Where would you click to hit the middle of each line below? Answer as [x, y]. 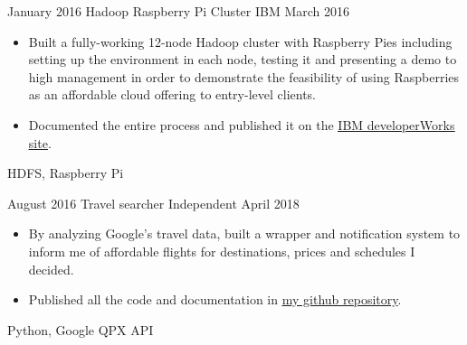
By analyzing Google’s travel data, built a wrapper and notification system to [244, 233]
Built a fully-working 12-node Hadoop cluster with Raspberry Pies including [240, 41]
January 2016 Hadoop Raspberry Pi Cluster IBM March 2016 [179, 11]
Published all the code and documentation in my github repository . [215, 299]
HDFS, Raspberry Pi [66, 173]
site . [40, 142]
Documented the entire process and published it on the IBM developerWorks [242, 124]
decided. [51, 269]
